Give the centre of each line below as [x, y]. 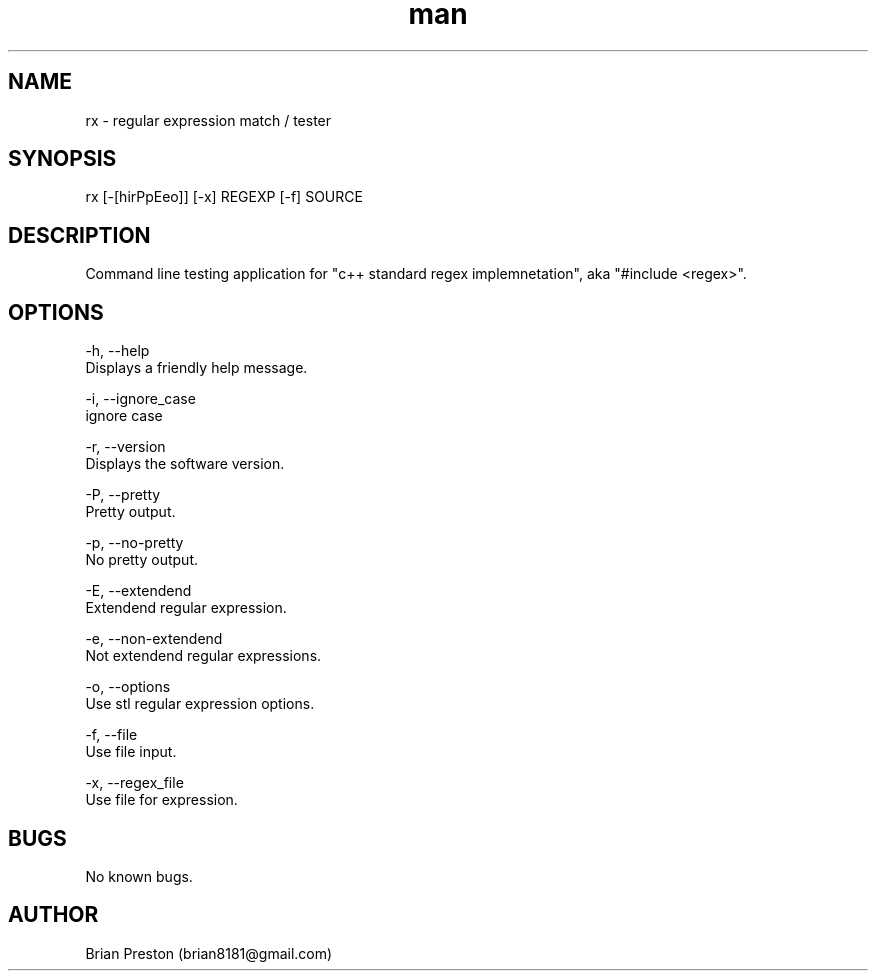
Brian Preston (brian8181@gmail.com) [209, 953]
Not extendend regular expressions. [203, 656]
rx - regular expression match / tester [208, 120]
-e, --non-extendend [154, 639]
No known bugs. [139, 876]
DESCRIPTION [79, 235]
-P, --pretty [123, 495]
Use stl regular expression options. [200, 704]
